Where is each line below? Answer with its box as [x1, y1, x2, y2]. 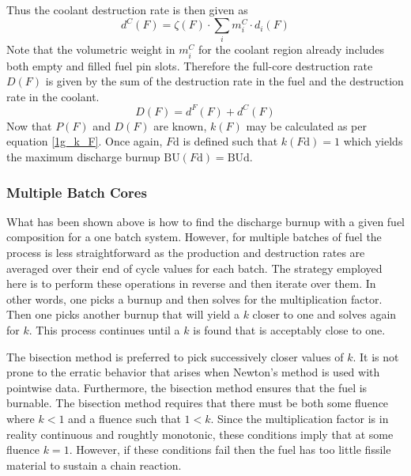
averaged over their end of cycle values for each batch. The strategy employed [6, 259, 383, 276]
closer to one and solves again [252, 306, 397, 323]
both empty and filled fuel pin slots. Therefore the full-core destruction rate [6, 57, 373, 74]
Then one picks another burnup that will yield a [6, 306, 239, 323]
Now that [6, 117, 52, 134]
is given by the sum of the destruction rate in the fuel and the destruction [45, 73, 404, 89]
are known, [153, 117, 207, 134]
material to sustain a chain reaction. [6, 456, 182, 473]
